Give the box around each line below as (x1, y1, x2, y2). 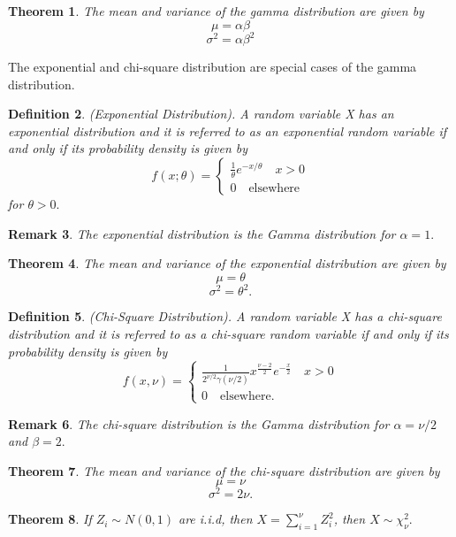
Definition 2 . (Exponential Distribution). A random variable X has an (8, 104, 394, 123)
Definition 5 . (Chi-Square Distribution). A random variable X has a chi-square (8, 307, 442, 326)
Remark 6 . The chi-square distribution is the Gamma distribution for (8, 414, 390, 433)
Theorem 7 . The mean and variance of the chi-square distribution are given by (8, 461, 440, 479)
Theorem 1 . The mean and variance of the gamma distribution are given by (8, 2, 424, 19)
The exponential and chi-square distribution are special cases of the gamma (8, 58, 417, 76)
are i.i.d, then (178, 510, 253, 528)
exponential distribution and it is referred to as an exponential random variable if (8, 121, 447, 140)
